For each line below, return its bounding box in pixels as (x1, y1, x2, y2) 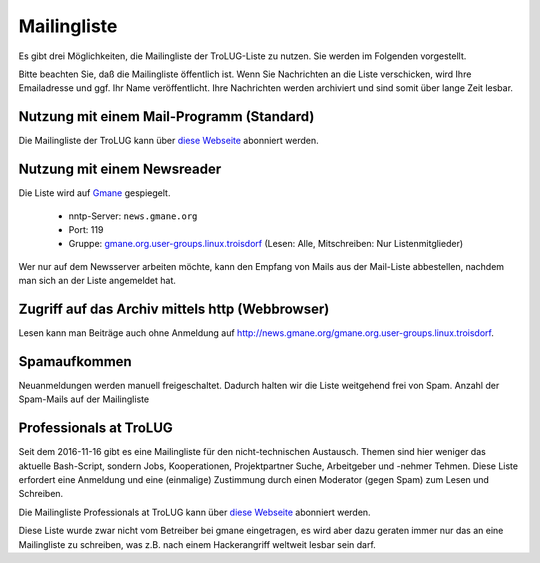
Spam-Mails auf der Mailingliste (18, 393, 150, 405)
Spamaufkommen (18, 353, 132, 370)
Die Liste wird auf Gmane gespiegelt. (18, 187, 171, 199)
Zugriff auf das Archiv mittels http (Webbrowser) (18, 300, 330, 317)
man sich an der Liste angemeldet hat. (18, 275, 177, 287)
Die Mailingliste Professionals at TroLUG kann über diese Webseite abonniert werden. (18, 506, 371, 518)
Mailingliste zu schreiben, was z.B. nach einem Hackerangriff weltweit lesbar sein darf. (18, 538, 377, 550)
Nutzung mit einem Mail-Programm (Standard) (18, 108, 315, 125)
